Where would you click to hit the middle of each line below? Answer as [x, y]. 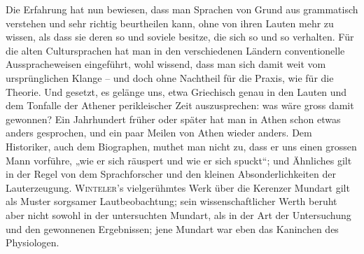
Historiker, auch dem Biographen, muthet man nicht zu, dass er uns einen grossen [181, 146]
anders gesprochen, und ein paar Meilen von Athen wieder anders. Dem [159, 133]
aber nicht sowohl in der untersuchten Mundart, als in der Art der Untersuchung [178, 214]
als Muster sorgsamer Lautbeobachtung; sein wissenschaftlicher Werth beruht [171, 201]
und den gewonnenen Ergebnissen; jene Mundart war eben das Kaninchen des [172, 228]
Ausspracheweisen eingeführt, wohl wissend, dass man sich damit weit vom [166, 64]
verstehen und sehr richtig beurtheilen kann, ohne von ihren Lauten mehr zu [170, 23]
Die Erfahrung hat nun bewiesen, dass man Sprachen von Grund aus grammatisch [182, 9]
